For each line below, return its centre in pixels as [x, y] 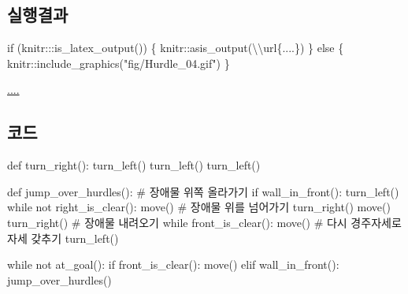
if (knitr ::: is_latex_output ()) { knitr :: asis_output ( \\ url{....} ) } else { [176, 48]
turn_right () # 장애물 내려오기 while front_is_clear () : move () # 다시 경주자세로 [204, 222]
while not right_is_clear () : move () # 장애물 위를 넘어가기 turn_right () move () [199, 207]
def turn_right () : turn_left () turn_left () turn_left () [134, 165]
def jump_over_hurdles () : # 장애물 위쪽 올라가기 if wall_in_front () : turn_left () [203, 191]
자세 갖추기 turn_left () [63, 238]
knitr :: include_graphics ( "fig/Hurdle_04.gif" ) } [119, 63]
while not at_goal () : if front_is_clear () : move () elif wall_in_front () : [173, 264]
